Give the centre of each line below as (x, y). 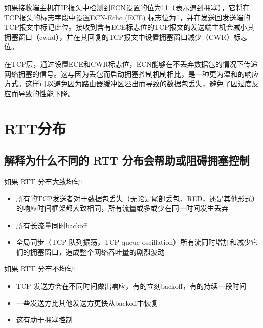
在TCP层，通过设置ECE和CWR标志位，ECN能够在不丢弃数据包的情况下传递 (131, 63)
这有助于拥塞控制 (44, 320)
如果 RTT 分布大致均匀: (43, 181)
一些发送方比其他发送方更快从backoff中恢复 (87, 303)
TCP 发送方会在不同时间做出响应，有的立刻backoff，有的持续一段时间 (131, 286)
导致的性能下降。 (46, 93)
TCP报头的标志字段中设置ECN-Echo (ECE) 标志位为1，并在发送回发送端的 (127, 17)
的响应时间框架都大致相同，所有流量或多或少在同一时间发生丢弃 (122, 208)
